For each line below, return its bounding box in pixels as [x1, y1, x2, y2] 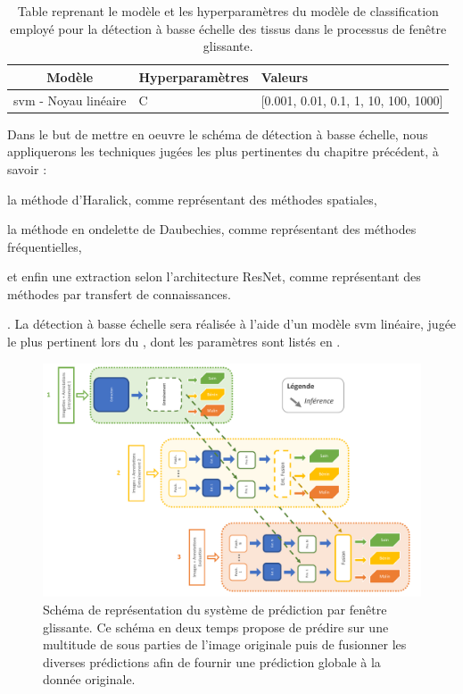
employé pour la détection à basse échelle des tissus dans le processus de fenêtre [10, 19, 447, 38]
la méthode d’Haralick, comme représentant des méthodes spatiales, [7, 189, 377, 208]
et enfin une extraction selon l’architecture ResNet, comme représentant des [7, 267, 421, 286]
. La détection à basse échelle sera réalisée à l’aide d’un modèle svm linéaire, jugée [7, 314, 457, 333]
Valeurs [260, 67, 309, 86]
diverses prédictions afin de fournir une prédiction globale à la [43, 652, 381, 671]
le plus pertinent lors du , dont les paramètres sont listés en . [7, 332, 341, 351]
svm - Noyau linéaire [13, 90, 127, 109]
